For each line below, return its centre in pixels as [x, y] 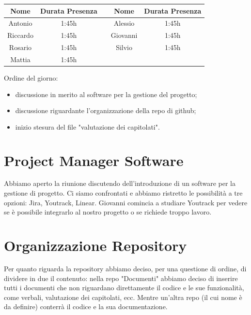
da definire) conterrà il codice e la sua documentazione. [86, 307]
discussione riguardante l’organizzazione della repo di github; [106, 110]
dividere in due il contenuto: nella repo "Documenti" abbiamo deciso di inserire [121, 278]
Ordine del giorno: [31, 77]
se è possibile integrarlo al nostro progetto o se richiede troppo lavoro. [108, 212]
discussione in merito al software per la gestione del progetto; [106, 94]
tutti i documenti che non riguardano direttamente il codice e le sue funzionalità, [124, 288]
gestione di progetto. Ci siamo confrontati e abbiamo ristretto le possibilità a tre [123, 193]
